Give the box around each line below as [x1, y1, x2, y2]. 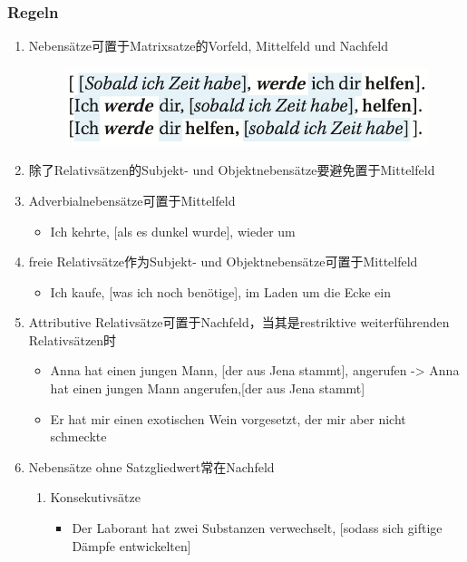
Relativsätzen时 [28, 330, 117, 349]
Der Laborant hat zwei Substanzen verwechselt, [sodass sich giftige [72, 518, 443, 538]
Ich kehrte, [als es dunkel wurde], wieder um [50, 221, 296, 240]
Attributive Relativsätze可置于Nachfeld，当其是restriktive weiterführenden [28, 313, 450, 332]
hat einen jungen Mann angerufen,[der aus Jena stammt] [50, 379, 365, 398]
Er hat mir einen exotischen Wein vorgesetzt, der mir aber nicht [50, 409, 406, 428]
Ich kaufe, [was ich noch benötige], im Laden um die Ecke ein [50, 282, 391, 301]
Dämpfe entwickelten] [72, 536, 191, 555]
